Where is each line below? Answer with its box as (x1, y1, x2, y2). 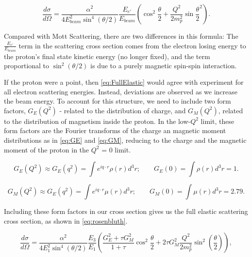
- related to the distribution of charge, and (59, 105, 186, 115)
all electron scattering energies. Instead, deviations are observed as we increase (4, 86, 237, 96)
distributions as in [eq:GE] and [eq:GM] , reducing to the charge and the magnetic (4, 135, 247, 145)
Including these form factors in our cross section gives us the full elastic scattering (4, 206, 248, 216)
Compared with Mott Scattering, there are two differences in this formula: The (4, 31, 238, 41)
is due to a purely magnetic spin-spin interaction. (90, 60, 237, 71)
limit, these (201, 116, 235, 126)
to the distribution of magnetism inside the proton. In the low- (4, 116, 191, 126)
